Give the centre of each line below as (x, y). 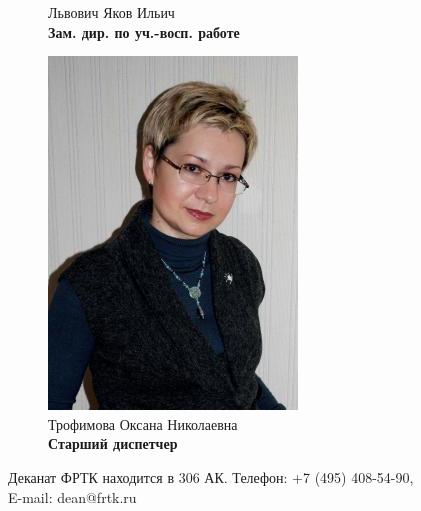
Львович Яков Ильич (111, 12)
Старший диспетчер (113, 443)
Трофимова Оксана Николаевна (143, 423)
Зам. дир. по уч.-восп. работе (144, 31)
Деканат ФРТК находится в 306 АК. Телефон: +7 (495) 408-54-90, (211, 476)
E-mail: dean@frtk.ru (72, 496)
